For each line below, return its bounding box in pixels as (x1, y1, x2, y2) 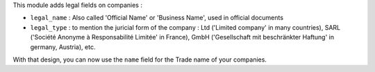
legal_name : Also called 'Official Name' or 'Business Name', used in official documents (30, 14, 284, 22)
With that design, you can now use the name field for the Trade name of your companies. (12, 55, 267, 64)
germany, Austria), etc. (30, 42, 96, 51)
